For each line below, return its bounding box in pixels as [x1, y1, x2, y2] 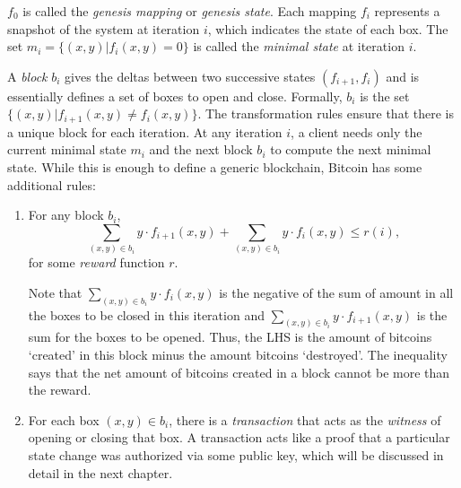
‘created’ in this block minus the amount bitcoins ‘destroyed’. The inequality [28, 345, 448, 364]
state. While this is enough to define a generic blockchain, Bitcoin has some [7, 158, 422, 177]
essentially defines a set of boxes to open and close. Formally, [7, 86, 343, 105]
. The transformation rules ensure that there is [197, 104, 454, 123]
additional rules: [7, 175, 96, 194]
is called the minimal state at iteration [193, 37, 404, 56]
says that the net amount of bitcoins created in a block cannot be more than [28, 362, 450, 381]
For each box [28, 410, 100, 429]
